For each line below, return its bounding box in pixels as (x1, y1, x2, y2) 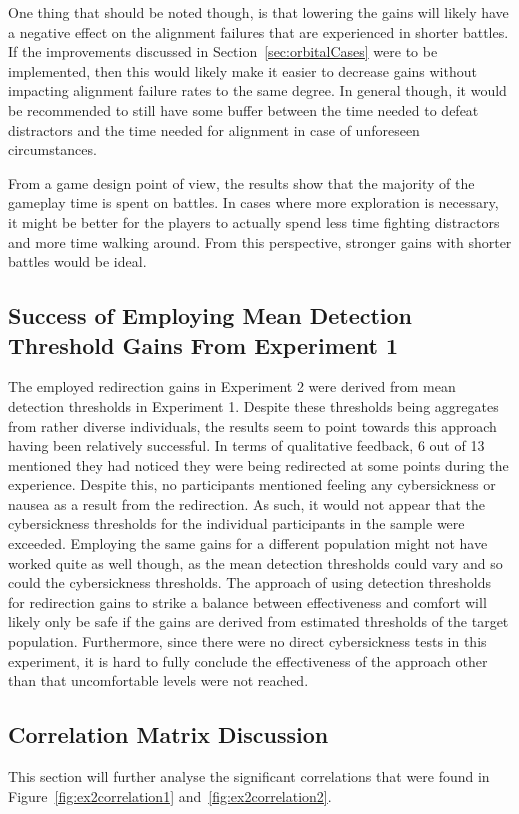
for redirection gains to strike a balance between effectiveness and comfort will (8, 591, 487, 612)
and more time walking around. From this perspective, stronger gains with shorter (8, 231, 512, 252)
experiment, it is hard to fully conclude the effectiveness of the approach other (8, 650, 488, 671)
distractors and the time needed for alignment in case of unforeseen (8, 119, 420, 140)
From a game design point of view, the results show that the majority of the (8, 172, 475, 193)
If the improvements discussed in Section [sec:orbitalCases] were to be (8, 41, 438, 62)
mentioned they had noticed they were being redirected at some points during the (8, 454, 509, 475)
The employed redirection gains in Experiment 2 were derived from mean (8, 376, 456, 397)
